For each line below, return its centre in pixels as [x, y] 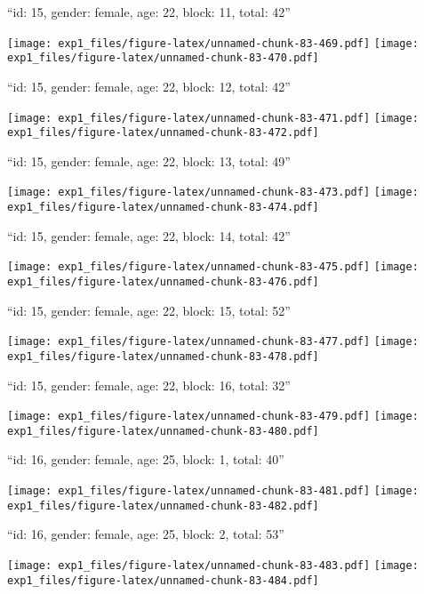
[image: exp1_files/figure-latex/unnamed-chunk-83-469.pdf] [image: [213, 43]
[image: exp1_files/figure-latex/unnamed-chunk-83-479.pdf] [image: [213, 417]
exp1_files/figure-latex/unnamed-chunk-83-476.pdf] [163, 281]
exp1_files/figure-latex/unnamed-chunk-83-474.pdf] [163, 208]
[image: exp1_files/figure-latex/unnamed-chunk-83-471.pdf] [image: [213, 118]
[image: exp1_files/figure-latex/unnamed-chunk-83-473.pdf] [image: [213, 193]
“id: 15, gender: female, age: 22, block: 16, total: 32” [149, 385]
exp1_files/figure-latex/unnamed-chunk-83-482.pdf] [163, 506]
